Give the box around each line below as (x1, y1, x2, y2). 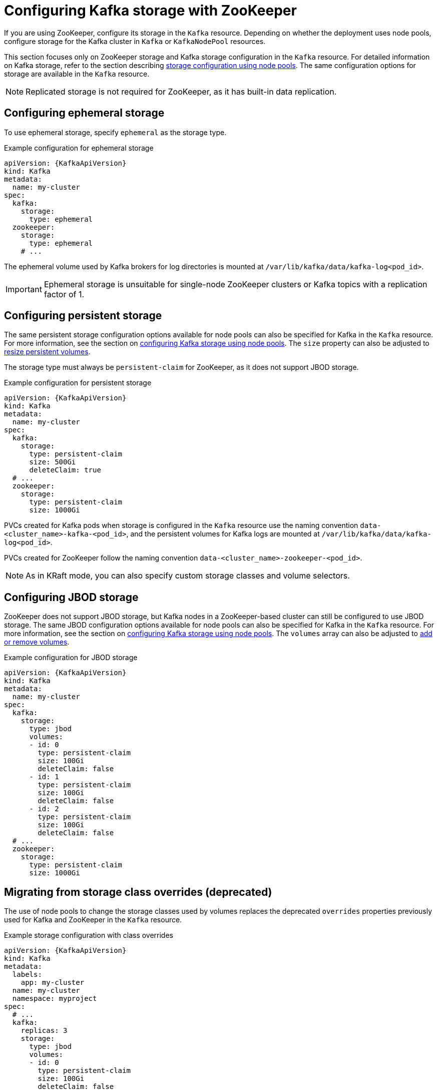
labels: (12, 970, 42, 979)
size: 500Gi (29, 458, 76, 466)
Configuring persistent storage (4, 309, 162, 322)
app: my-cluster (21, 978, 85, 987)
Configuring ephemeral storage (4, 107, 165, 120)
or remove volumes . (4, 638, 70, 647)
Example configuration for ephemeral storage (4, 143, 154, 152)
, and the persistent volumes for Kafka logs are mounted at (126, 529, 320, 538)
